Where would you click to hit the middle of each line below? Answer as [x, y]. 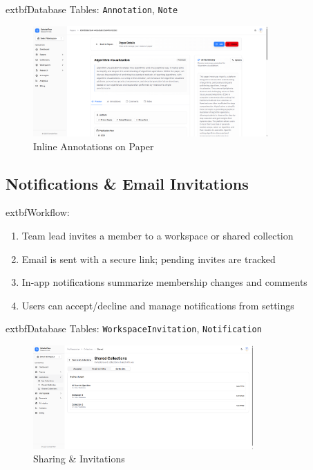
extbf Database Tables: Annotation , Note [92, 9]
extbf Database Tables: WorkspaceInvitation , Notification [134, 328]
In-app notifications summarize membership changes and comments [164, 282]
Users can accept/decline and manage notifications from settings [158, 305]
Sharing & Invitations [79, 459]
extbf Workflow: [38, 212]
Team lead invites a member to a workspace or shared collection [158, 235]
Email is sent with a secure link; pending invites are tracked [149, 259]
